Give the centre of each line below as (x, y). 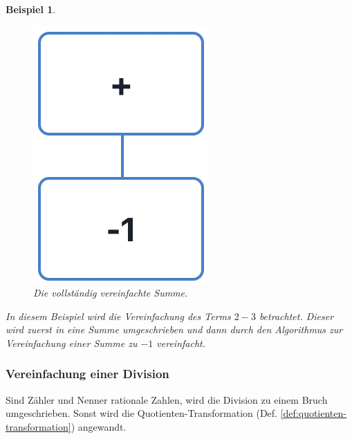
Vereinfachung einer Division (87, 374)
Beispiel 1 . (31, 9)
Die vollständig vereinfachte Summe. (111, 293)
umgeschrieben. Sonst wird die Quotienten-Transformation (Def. (142, 413)
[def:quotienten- (313, 413)
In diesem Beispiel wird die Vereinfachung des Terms (118, 316)
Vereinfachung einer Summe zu (72, 343)
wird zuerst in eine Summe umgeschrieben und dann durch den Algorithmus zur (174, 329)
